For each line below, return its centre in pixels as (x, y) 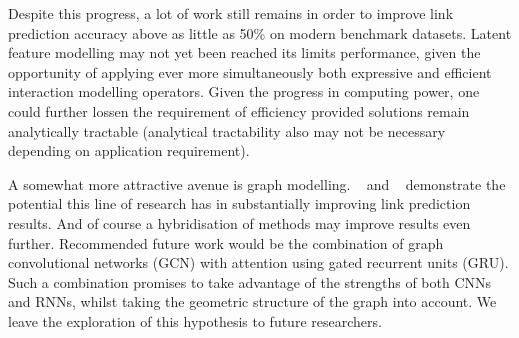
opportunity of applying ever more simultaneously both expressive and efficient (250, 71)
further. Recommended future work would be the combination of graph (226, 242)
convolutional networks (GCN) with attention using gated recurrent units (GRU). (258, 262)
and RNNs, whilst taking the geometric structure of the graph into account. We (252, 301)
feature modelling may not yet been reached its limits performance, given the (244, 52)
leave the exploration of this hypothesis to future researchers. (195, 320)
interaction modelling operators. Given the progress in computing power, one (244, 91)
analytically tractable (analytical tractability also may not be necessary (227, 130)
